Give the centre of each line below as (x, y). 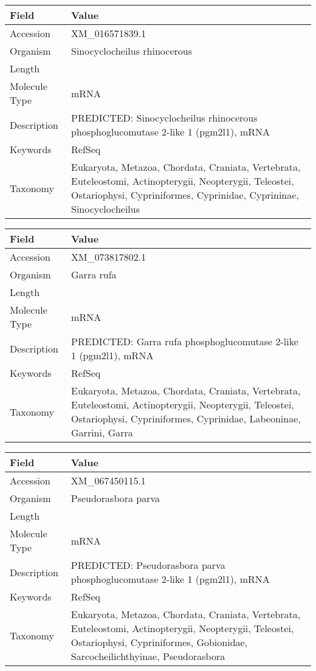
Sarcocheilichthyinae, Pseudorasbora (148, 656)
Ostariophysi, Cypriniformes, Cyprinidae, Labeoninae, (186, 418)
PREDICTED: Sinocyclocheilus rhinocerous (164, 118)
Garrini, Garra (102, 432)
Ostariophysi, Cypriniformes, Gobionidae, (159, 642)
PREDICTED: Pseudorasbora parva (148, 565)
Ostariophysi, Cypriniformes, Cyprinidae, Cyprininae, (185, 195)
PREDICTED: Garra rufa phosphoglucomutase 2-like (185, 341)
